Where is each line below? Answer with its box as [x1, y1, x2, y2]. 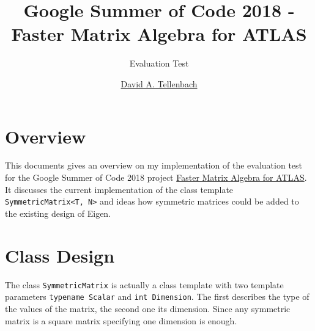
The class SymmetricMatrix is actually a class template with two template [5, 278, 284, 291]
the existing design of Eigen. [5, 206, 111, 219]
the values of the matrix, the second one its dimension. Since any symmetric [5, 302, 291, 315]
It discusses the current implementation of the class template [5, 183, 234, 195]
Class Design [5, 242, 115, 267]
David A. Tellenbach [120, 77, 198, 90]
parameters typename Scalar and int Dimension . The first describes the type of [5, 290, 309, 303]
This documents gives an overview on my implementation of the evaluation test [5, 159, 303, 172]
